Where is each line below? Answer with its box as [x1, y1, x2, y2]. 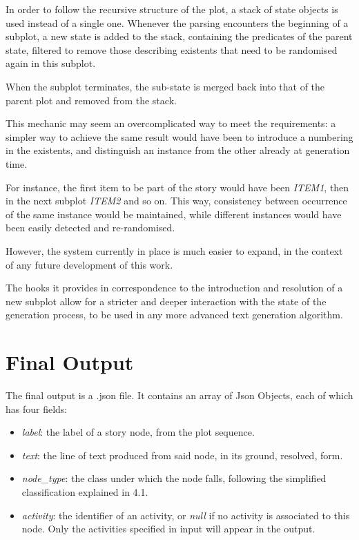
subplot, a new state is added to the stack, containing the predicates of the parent [6, 29, 353, 44]
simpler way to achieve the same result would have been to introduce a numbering [6, 129, 353, 144]
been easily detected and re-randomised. [6, 220, 175, 235]
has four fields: [6, 401, 68, 416]
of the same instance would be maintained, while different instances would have [6, 206, 342, 221]
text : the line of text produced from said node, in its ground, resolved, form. [21, 447, 343, 462]
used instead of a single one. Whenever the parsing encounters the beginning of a [6, 15, 349, 30]
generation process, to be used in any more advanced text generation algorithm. [6, 307, 343, 322]
